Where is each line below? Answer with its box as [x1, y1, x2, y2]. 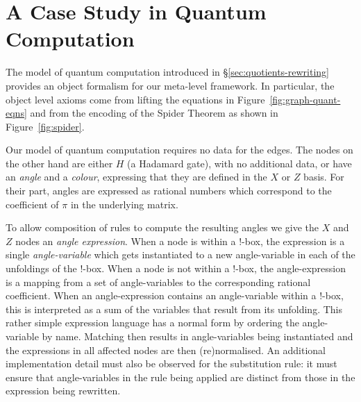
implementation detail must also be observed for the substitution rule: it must [6, 356, 337, 371]
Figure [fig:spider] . [6, 119, 85, 133]
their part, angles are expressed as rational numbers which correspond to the [6, 183, 332, 198]
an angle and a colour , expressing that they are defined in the [6, 169, 267, 184]
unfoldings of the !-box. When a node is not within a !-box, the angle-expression [6, 261, 346, 276]
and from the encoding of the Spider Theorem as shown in [30, 106, 278, 120]
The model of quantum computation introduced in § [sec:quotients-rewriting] [6, 65, 329, 79]
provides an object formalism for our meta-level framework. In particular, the [6, 78, 335, 92]
